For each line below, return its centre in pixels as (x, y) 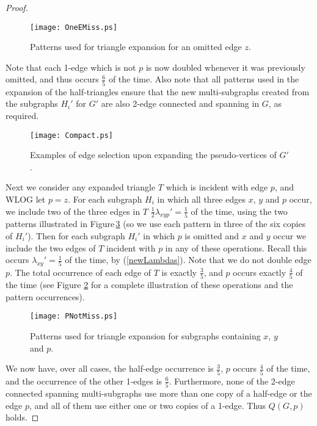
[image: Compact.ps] (72, 135)
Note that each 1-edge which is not (71, 67)
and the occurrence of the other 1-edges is (84, 381)
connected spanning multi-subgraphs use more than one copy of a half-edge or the (159, 393)
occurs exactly (260, 272)
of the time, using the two (239, 211)
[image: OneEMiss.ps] (74, 27)
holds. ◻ (22, 417)
